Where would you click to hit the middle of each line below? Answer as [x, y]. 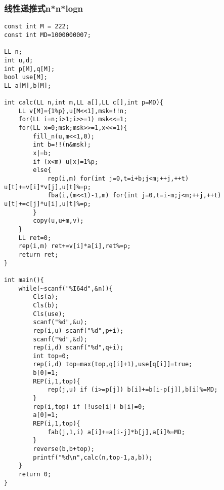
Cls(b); [46, 305]
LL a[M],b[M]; [28, 85]
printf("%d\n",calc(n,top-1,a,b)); [93, 457]
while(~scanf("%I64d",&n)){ [65, 288]
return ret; [38, 254]
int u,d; [19, 60]
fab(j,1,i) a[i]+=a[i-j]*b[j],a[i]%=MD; [116, 432]
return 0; [35, 474]
